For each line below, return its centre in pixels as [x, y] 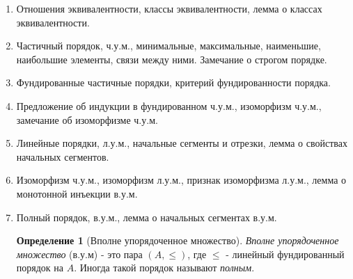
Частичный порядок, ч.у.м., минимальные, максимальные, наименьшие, [168, 46]
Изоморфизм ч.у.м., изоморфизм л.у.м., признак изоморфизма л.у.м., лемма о [181, 180]
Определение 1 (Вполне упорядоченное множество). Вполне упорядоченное [178, 240]
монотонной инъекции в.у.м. [77, 193]
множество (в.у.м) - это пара [79, 254]
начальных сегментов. [63, 156]
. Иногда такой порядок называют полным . [164, 268]
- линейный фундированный [285, 254]
